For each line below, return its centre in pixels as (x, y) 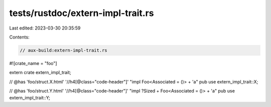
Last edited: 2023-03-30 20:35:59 (45, 28)
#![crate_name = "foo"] (33, 63)
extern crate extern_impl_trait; (40, 72)
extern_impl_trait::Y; (30, 98)
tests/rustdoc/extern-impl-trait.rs (82, 13)
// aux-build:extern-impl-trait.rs (63, 50)
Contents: (19, 37)
